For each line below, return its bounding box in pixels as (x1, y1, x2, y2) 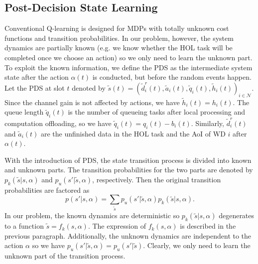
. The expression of (88, 221, 146, 231)
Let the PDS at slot (4, 82, 65, 93)
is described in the (180, 221, 236, 231)
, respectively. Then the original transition (92, 174, 221, 185)
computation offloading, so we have (4, 118, 112, 128)
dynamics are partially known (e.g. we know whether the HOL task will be (4, 42, 233, 53)
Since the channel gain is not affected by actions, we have (4, 97, 180, 107)
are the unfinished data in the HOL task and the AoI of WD (41, 128, 226, 138)
